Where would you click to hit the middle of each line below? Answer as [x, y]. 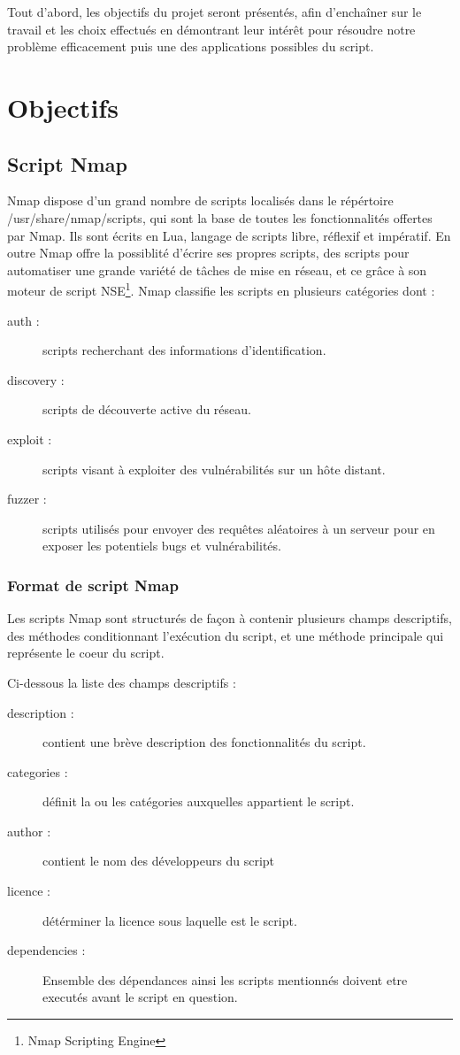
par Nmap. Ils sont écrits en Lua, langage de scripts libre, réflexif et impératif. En [229, 235]
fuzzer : [27, 499]
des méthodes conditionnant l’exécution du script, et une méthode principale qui [226, 635]
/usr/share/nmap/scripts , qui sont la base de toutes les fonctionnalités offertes [220, 217]
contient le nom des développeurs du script [159, 861]
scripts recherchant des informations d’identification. [184, 350]
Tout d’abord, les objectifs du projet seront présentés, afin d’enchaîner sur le [215, 12]
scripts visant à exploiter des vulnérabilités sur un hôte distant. [214, 469]
